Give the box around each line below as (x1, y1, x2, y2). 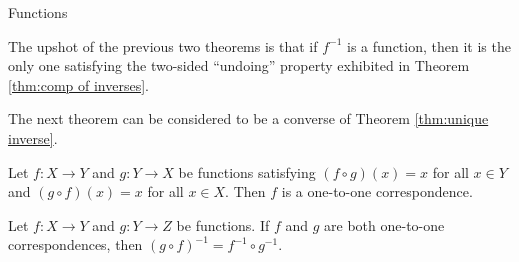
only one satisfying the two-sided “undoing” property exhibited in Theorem (8, 55, 470, 76)
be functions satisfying (178, 161, 316, 182)
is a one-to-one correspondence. (281, 181, 473, 202)
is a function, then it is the (347, 35, 511, 56)
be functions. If (176, 214, 270, 235)
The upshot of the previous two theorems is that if (8, 35, 318, 56)
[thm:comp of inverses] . (8, 74, 149, 95)
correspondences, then (8, 234, 143, 255)
